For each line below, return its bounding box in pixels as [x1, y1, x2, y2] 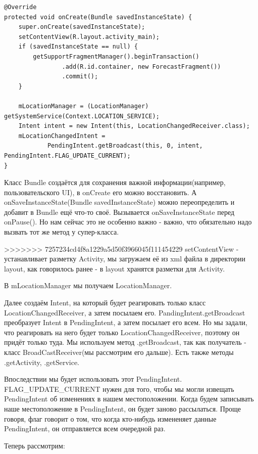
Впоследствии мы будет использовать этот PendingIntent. [4, 374, 182, 384]
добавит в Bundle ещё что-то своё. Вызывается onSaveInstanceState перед [4, 206, 235, 217]
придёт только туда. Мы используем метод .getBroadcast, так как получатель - [4, 337, 246, 347]
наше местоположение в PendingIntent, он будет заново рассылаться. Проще [4, 403, 241, 414]
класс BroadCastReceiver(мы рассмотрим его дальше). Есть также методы [4, 347, 234, 357]
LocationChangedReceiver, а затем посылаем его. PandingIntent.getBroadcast [4, 307, 245, 317]
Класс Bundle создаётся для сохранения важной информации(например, [4, 177, 226, 188]
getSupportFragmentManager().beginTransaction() [33, 53, 199, 60]
